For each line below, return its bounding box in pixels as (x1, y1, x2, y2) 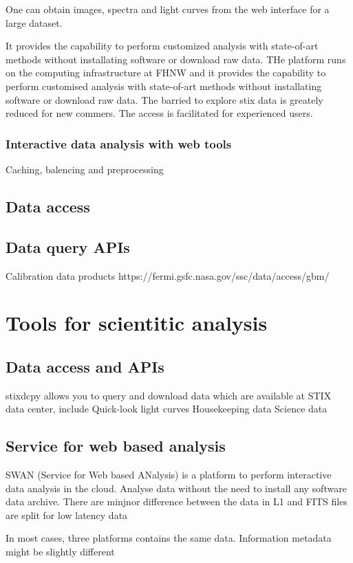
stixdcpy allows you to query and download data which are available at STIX (6, 388, 332, 402)
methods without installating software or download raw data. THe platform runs (6, 52, 346, 66)
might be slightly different (6, 544, 115, 559)
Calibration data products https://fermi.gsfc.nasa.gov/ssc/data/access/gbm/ (6, 268, 330, 283)
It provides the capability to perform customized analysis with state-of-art (6, 38, 319, 53)
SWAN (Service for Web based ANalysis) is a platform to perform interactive (6, 467, 332, 482)
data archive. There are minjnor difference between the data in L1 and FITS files (6, 494, 347, 509)
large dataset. (6, 15, 63, 30)
